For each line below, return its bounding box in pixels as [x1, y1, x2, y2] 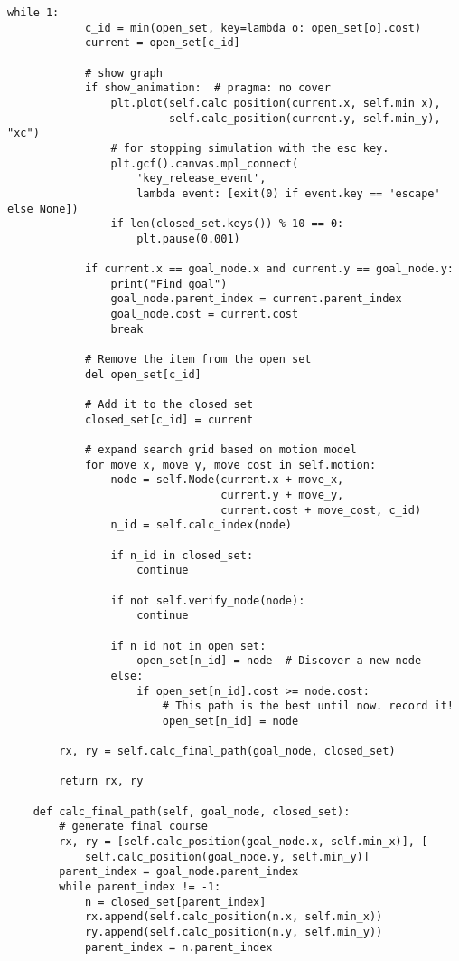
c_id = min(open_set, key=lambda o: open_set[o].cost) [84, 21, 422, 34]
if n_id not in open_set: [110, 639, 267, 652]
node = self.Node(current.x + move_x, [110, 473, 344, 487]
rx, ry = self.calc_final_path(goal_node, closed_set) [59, 745, 396, 758]
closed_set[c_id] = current [84, 413, 254, 426]
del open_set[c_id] [84, 367, 201, 381]
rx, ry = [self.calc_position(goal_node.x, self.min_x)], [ [59, 835, 428, 849]
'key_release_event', [136, 172, 267, 186]
